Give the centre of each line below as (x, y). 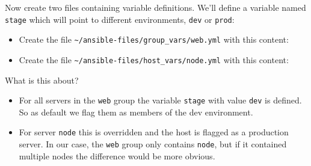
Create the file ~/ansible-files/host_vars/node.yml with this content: (154, 59)
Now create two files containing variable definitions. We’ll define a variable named (155, 7)
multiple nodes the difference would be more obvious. (117, 155)
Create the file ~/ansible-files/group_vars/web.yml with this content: (154, 39)
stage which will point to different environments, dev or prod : (120, 19)
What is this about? (42, 80)
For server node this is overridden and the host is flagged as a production (154, 132)
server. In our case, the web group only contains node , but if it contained (153, 144)
